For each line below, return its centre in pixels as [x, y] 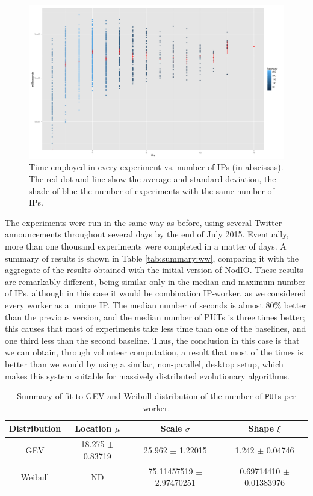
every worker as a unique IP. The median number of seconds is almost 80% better [156, 305]
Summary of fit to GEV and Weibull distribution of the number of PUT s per [156, 396]
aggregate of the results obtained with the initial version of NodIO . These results [154, 270]
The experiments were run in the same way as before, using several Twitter [144, 222]
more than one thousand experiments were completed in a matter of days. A [146, 246]
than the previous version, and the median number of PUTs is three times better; [155, 317]
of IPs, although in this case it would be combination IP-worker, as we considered [156, 293]
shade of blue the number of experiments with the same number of [152, 190]
